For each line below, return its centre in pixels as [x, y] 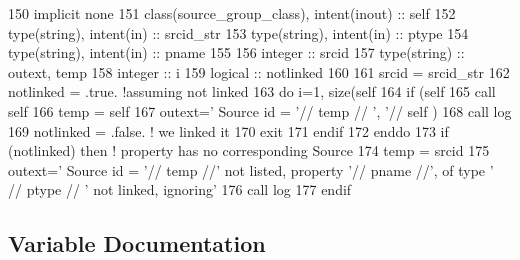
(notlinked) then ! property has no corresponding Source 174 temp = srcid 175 [249, 150]
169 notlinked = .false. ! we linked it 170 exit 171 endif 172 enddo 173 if [228, 130]
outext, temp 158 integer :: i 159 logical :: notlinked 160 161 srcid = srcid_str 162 [259, 71]
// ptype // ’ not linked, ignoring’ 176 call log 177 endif [180, 189]
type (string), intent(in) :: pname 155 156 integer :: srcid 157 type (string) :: [236, 52]
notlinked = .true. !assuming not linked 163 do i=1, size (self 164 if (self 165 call [252, 91]
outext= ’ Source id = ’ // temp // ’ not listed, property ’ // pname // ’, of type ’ [251, 169]
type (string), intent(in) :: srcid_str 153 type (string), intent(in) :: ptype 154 [238, 32]
